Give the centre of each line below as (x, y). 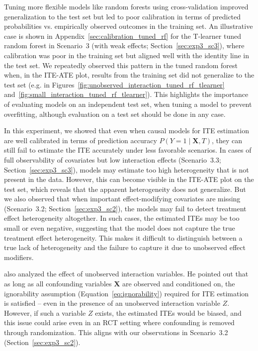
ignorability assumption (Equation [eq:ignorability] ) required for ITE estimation (127, 293)
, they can (227, 140)
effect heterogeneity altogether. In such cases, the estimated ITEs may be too (122, 218)
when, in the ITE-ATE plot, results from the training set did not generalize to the (129, 75)
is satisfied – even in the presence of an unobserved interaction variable (112, 303)
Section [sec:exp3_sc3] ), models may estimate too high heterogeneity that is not (127, 169)
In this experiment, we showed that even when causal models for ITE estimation (127, 131)
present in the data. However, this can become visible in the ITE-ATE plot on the (129, 179)
